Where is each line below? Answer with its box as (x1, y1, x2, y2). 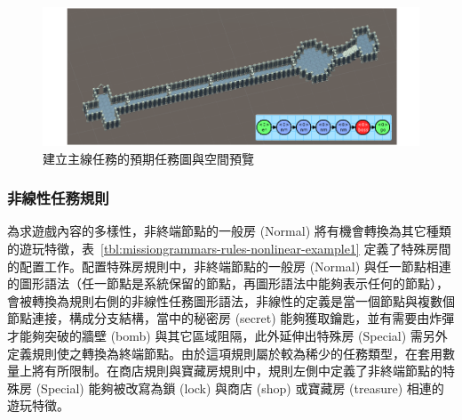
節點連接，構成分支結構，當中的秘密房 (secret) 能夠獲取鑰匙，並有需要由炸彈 (7, 309, 455, 327)
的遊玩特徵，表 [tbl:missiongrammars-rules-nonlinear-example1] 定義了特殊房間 (7, 239, 451, 258)
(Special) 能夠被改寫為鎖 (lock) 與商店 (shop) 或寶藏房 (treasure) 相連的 (36, 378, 444, 397)
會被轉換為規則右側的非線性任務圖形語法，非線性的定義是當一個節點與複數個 (7, 291, 455, 310)
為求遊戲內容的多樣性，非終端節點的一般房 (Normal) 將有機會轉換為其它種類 (7, 222, 451, 240)
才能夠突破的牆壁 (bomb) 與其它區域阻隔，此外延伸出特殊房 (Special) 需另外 (7, 327, 448, 344)
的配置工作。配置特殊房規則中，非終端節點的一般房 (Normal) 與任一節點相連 (7, 256, 451, 275)
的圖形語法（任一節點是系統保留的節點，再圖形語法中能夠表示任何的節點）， (7, 274, 449, 293)
